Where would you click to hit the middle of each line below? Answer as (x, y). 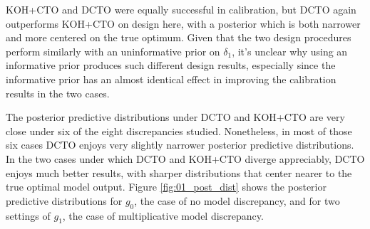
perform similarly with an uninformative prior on (113, 51)
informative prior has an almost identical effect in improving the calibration (171, 79)
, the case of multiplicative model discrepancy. (163, 215)
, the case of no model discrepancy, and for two (237, 200)
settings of (28, 215)
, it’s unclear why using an (290, 51)
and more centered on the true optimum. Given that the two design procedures (179, 37)
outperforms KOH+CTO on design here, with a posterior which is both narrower (183, 23)
